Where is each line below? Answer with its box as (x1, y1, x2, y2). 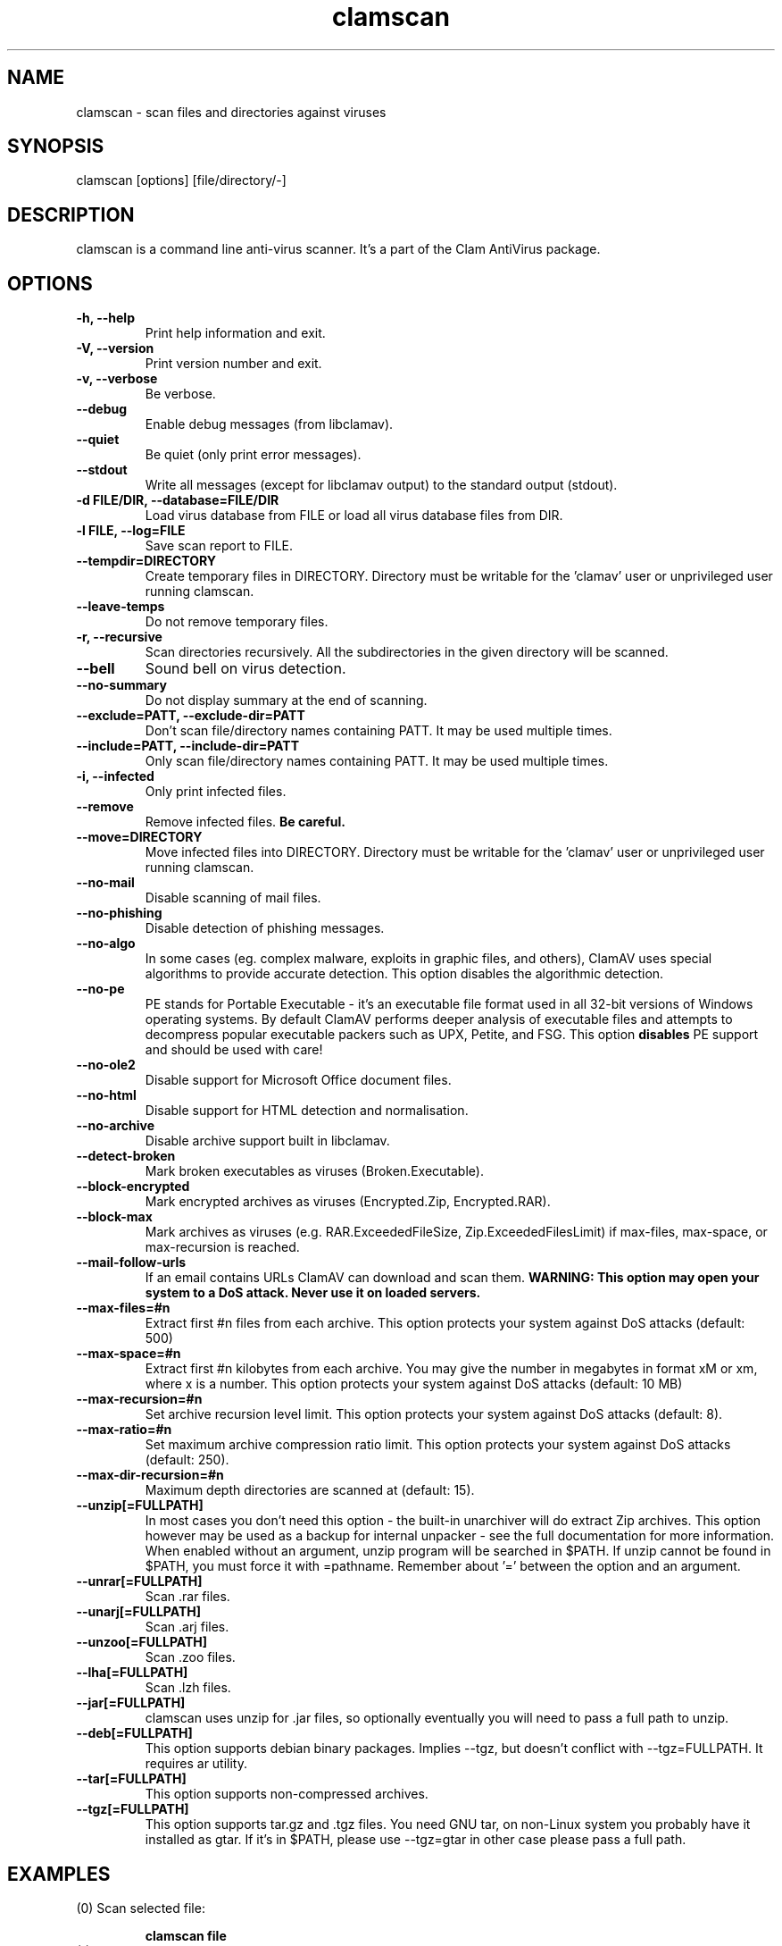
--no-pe (76, 981, 125, 997)
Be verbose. (145, 386, 216, 402)
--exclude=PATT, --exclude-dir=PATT (76, 708, 305, 724)
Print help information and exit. (145, 325, 326, 341)
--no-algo (76, 935, 136, 952)
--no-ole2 (76, 1057, 136, 1073)
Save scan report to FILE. (145, 538, 294, 554)
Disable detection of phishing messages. (145, 920, 385, 936)
